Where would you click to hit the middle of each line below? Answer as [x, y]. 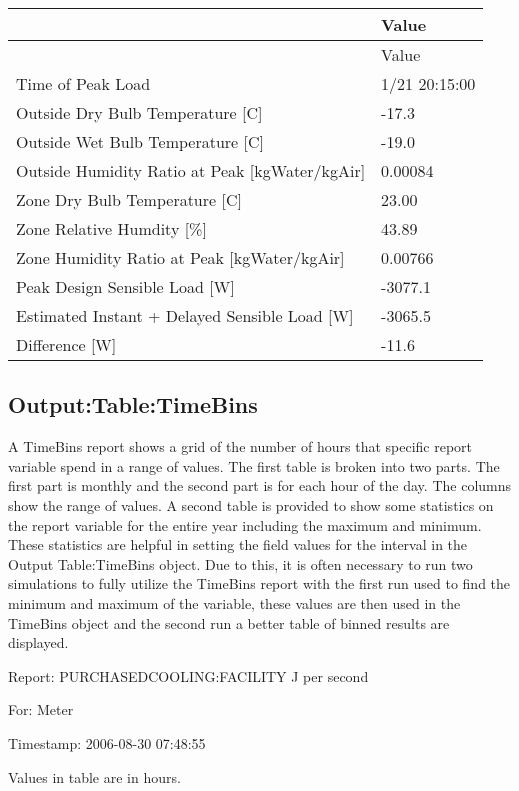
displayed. [38, 642]
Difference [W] [66, 344]
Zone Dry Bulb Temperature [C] [129, 199]
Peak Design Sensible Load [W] [125, 286]
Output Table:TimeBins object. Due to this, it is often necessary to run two [240, 563]
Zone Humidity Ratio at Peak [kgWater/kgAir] [180, 257]
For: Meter [41, 709]
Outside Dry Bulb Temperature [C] [139, 112]
